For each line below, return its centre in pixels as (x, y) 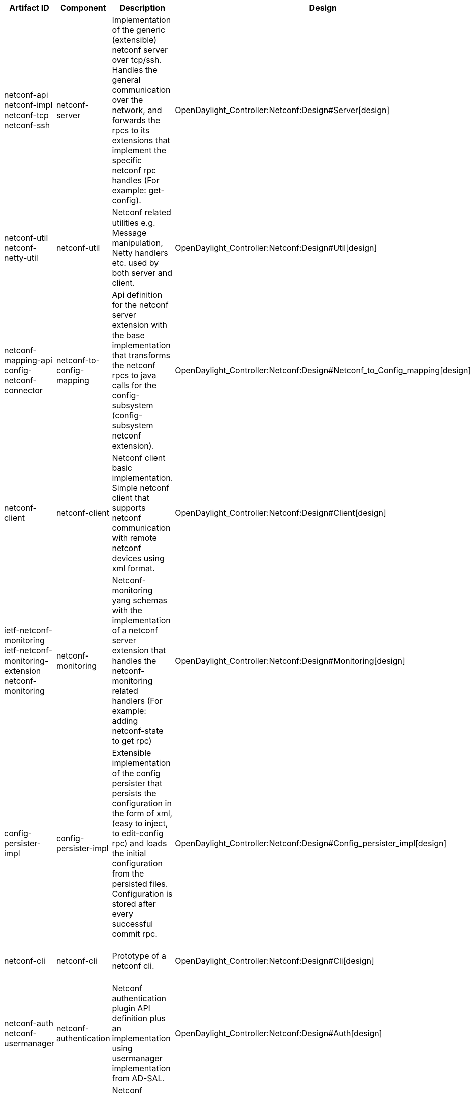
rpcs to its (131, 130)
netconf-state (138, 731)
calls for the (134, 385)
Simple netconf (141, 488)
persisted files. (140, 884)
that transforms (141, 355)
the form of (133, 813)
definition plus (139, 1018)
